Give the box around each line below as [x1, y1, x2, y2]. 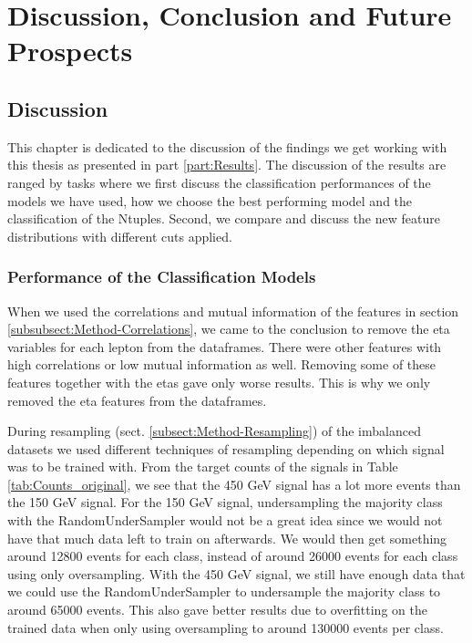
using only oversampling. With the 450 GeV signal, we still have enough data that [7, 564, 466, 583]
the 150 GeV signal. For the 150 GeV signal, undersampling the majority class [7, 493, 443, 512]
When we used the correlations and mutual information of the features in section [7, 301, 459, 320]
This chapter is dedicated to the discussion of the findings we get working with [7, 137, 447, 156]
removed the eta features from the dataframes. [7, 390, 267, 410]
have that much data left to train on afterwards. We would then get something [7, 528, 447, 547]
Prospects [7, 32, 133, 69]
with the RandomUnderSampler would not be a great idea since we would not [7, 511, 443, 530]
